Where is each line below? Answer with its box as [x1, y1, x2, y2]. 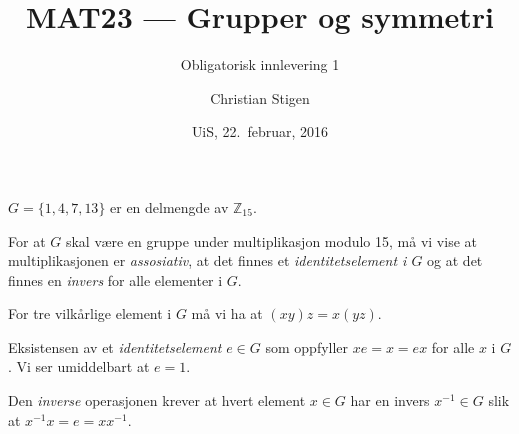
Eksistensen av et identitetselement [8, 336, 222, 357]
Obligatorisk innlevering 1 [180, 54, 340, 75]
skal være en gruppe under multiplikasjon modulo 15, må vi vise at [65, 230, 477, 251]
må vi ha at [191, 303, 263, 324]
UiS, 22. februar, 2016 [191, 121, 329, 142]
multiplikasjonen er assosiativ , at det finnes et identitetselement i [8, 250, 407, 271]
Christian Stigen [210, 87, 310, 108]
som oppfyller [265, 336, 349, 357]
